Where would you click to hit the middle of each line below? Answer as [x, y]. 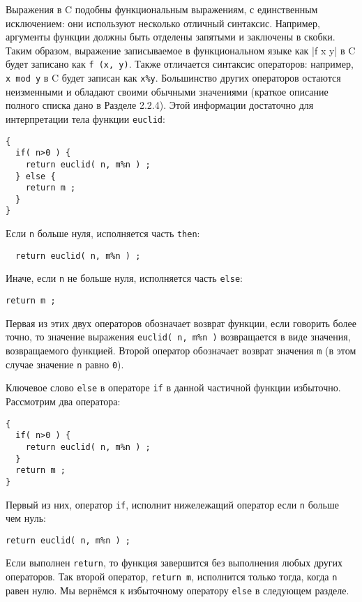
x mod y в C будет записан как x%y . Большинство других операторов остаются [173, 78]
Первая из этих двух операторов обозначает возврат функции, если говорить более [181, 323]
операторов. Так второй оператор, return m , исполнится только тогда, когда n [172, 577]
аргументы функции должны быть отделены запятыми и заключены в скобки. [171, 37]
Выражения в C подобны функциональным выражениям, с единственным [162, 9]
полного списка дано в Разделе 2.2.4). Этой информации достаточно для [160, 105]
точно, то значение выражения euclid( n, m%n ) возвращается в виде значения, [178, 337]
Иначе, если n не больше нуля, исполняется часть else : [124, 278]
